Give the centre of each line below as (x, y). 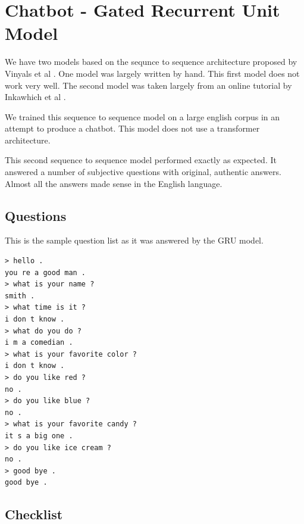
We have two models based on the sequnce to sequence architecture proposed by (151, 62)
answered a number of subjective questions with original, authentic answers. (143, 172)
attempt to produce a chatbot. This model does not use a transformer (132, 128)
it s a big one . (39, 436)
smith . (20, 296)
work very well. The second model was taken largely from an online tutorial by (148, 85)
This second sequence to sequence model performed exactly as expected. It (141, 160)
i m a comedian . (39, 343)
